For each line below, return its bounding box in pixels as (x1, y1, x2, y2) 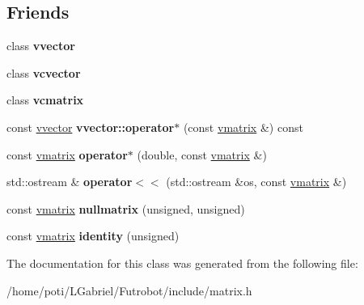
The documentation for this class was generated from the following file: (6, 254, 358, 271)
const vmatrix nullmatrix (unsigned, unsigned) (6, 200, 245, 217)
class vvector (6, 37, 75, 54)
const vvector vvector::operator (6, 118, 175, 135)
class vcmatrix (6, 91, 84, 108)
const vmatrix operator (6, 146, 128, 163)
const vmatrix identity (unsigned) (6, 227, 180, 244)
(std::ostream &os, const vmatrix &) (166, 173, 347, 190)
